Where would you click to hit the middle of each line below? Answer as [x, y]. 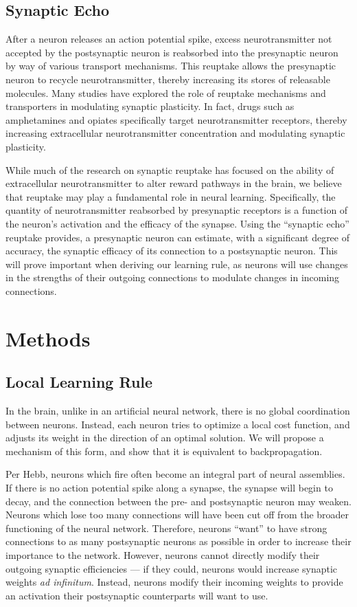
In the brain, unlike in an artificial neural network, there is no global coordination [178, 411]
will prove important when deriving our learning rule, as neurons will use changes [177, 264]
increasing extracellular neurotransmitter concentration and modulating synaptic [175, 133]
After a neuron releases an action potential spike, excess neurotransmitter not [169, 39]
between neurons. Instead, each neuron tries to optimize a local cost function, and [178, 424]
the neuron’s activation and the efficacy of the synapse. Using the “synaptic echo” [177, 223]
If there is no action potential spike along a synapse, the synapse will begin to [169, 488]
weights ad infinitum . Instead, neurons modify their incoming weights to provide [174, 582]
